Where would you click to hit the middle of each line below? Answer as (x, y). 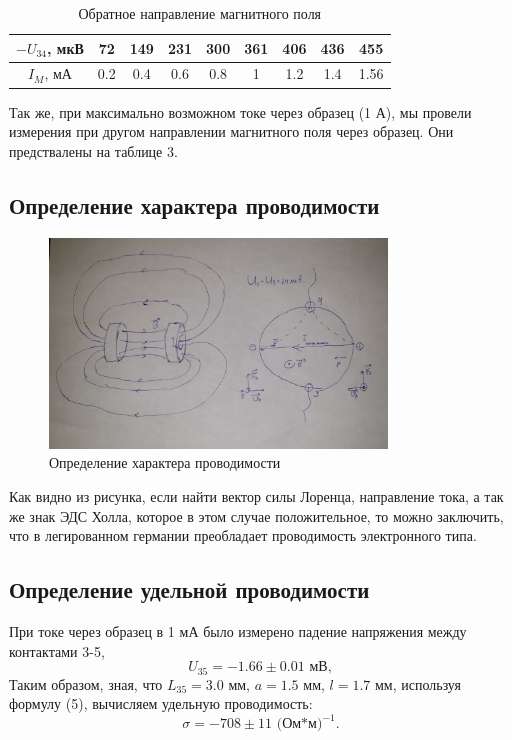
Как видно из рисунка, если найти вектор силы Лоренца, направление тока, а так (256, 496)
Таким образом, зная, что (86, 683)
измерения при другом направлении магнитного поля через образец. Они (231, 131)
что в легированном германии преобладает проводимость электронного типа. (243, 535)
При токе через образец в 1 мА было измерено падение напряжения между (238, 631)
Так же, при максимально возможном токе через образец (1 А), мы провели (240, 111)
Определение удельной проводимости (189, 589)
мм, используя (417, 683)
